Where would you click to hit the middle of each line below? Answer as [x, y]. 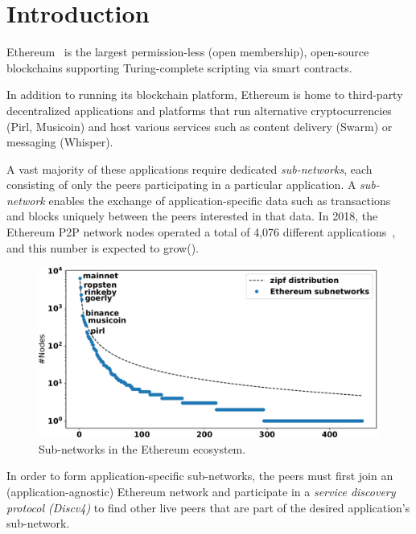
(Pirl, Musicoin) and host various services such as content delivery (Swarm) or [200, 126]
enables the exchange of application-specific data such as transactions [220, 200]
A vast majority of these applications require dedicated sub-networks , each [189, 168]
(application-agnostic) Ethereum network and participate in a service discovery [201, 492]
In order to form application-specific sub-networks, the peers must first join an [200, 476]
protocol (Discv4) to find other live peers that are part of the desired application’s [208, 507]
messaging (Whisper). [60, 142]
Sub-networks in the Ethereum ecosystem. [142, 448]
